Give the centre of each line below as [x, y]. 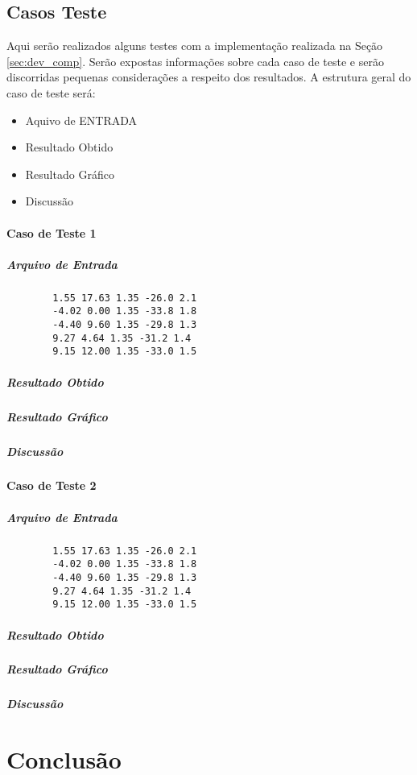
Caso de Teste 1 [52, 232]
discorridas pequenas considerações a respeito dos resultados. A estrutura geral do [209, 77]
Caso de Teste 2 [52, 485]
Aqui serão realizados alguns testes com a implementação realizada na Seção [195, 46]
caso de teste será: [51, 92]
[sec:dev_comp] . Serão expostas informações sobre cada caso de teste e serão [195, 61]
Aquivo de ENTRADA [81, 120]
